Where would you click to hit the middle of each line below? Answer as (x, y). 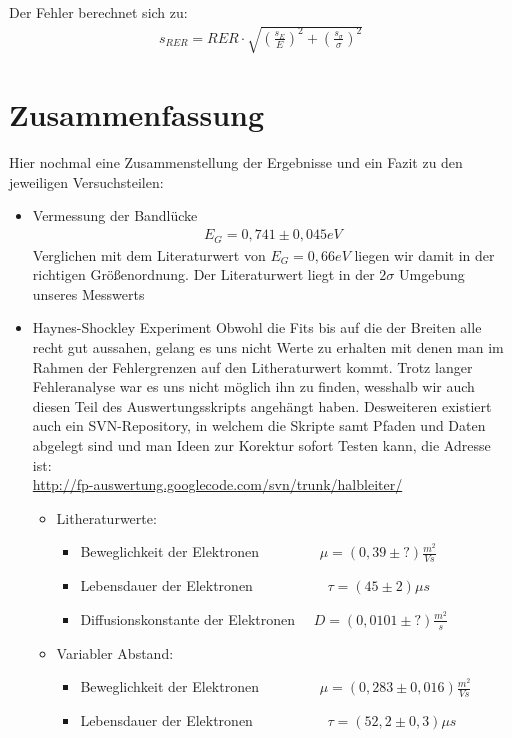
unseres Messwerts (88, 293)
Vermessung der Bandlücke (115, 215)
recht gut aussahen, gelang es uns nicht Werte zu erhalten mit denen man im (268, 346)
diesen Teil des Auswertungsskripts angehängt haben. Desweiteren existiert (262, 405)
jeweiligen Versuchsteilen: (86, 181)
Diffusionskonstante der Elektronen (187, 618)
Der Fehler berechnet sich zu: (98, 12)
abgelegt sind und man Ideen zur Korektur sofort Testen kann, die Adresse (261, 444)
